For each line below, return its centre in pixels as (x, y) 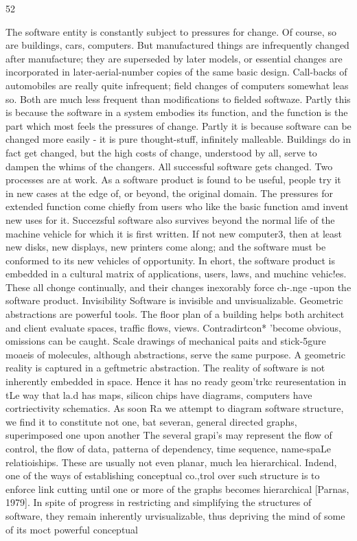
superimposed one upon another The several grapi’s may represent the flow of (169, 435)
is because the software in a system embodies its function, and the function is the (177, 112)
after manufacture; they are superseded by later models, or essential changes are (174, 58)
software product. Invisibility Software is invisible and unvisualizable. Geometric (174, 300)
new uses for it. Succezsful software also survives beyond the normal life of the (170, 219)
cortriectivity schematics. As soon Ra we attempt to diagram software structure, (175, 408)
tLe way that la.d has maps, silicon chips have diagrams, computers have (159, 394)
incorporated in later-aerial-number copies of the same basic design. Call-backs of (176, 72)
